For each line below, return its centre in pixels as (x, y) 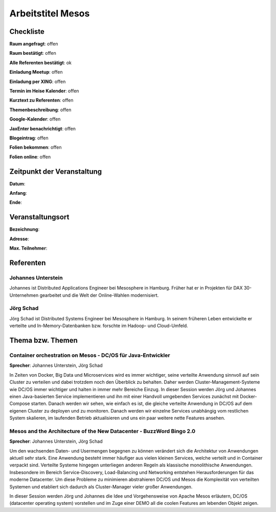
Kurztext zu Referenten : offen (41, 100)
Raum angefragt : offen (34, 44)
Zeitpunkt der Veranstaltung (56, 171)
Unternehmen (24, 295)
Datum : (17, 183)
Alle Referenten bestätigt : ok (40, 63)
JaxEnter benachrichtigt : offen (43, 129)
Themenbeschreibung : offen (40, 110)
